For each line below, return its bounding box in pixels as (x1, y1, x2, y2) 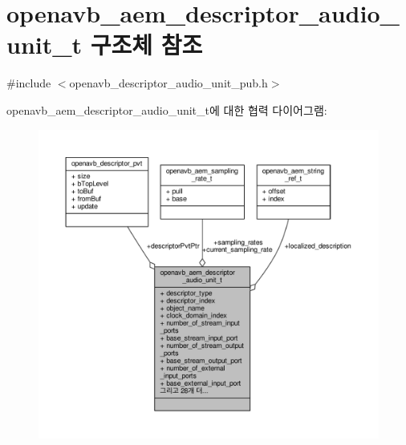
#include (6, 75, 51, 91)
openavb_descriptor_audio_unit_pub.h (69, 75, 268, 91)
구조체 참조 (90, 28, 203, 61)
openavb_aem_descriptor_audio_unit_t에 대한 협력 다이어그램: (6, 101, 327, 118)
